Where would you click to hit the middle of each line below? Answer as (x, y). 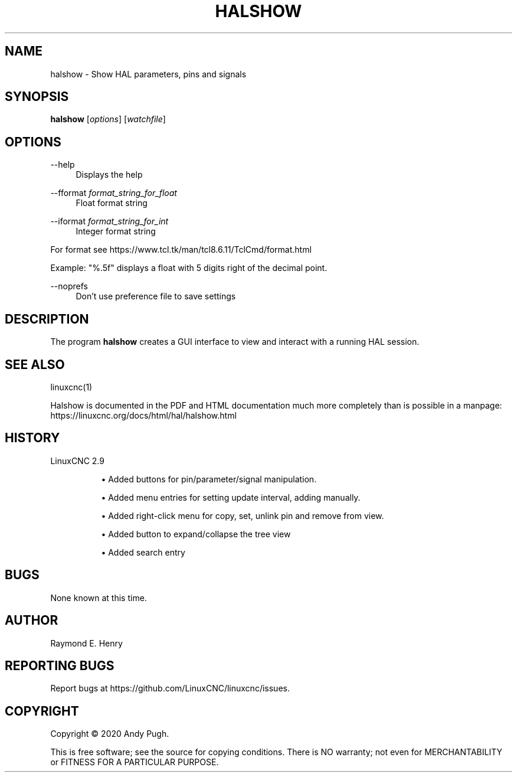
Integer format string (116, 231)
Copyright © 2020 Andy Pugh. (110, 734)
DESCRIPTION (47, 319)
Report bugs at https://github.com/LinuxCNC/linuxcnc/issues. (170, 688)
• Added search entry (143, 552)
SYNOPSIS (37, 97)
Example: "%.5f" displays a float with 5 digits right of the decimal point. (189, 268)
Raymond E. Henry (86, 643)
